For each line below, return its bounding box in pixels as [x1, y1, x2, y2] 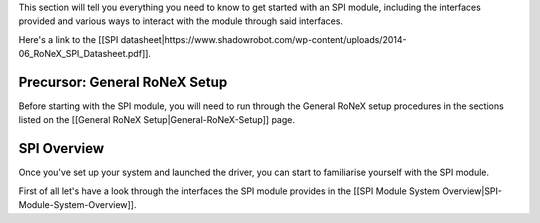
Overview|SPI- [441, 185, 503, 197]
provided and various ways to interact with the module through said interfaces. [18, 15, 344, 27]
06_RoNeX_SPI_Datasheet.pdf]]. [18, 48, 152, 60]
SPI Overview [18, 140, 105, 157]
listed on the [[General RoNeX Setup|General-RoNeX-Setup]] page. [18, 114, 295, 126]
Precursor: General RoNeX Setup [18, 73, 228, 90]
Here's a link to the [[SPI [18, 33, 119, 45]
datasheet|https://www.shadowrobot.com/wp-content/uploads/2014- [120, 33, 407, 45]
